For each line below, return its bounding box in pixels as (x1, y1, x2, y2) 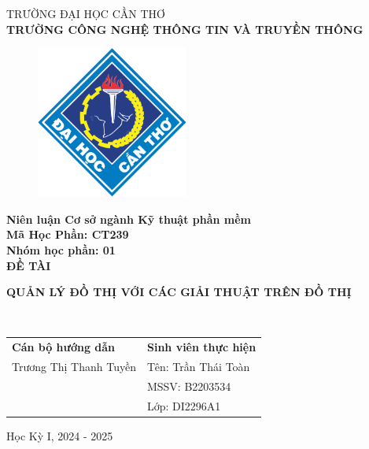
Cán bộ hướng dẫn (12, 339, 116, 355)
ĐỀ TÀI (6, 257, 51, 273)
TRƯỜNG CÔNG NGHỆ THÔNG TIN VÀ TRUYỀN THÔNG (6, 20, 363, 37)
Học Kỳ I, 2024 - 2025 (6, 427, 113, 443)
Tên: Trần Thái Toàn (146, 358, 250, 374)
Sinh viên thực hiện (146, 339, 256, 355)
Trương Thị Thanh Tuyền (12, 358, 136, 374)
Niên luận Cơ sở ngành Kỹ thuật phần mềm (6, 210, 252, 227)
